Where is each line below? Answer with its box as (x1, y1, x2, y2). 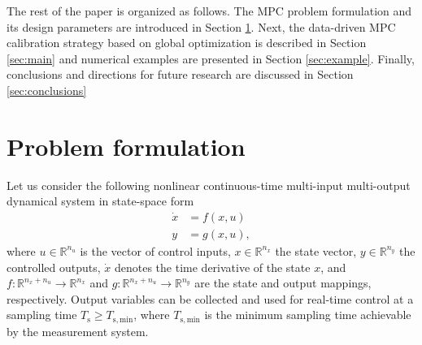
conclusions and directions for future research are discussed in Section (7, 66, 354, 83)
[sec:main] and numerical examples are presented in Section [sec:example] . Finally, (7, 50, 415, 67)
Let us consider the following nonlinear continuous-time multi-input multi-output (7, 176, 411, 193)
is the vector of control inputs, (80, 242, 231, 259)
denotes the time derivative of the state (114, 258, 311, 275)
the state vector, (275, 242, 357, 259)
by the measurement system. (7, 322, 149, 339)
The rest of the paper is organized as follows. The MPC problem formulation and (7, 2, 412, 19)
